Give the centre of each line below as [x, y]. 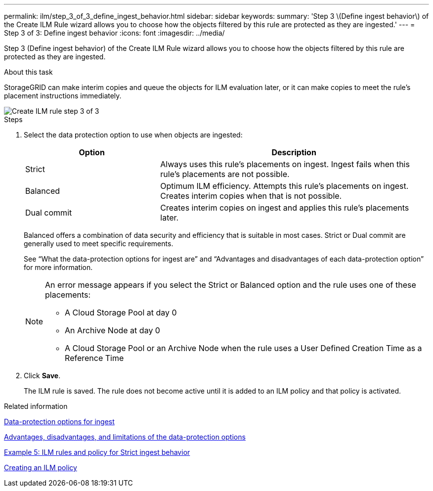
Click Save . [42, 376]
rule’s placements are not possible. [225, 174]
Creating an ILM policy [41, 468]
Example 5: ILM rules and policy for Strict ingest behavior [97, 452]
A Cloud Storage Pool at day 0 [121, 312]
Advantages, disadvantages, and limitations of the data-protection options [125, 437]
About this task [28, 72]
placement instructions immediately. [63, 96]
